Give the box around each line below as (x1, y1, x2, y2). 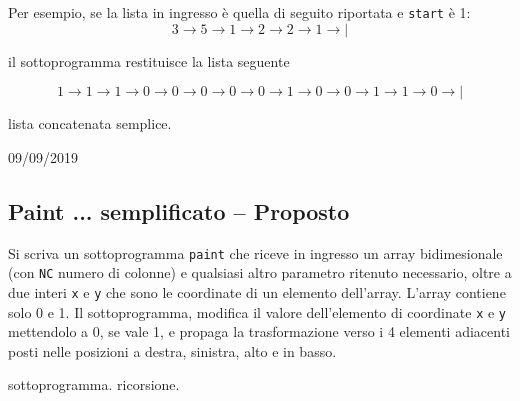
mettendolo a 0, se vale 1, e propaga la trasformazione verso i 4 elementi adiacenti (8, 321, 510, 342)
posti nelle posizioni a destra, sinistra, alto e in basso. (8, 340, 337, 361)
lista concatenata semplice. (8, 113, 172, 134)
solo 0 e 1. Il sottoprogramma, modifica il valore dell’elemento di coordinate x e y (8, 301, 507, 322)
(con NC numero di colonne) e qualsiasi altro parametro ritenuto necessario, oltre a (8, 262, 512, 283)
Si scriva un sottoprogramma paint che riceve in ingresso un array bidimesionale (8, 242, 503, 263)
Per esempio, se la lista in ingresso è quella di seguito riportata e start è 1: (8, 2, 471, 22)
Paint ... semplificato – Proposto (8, 195, 350, 226)
